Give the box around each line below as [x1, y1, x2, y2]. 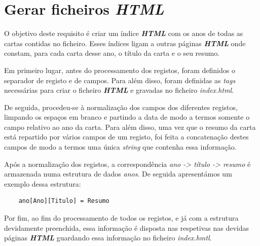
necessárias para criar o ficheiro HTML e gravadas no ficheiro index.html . [4, 85, 234, 95]
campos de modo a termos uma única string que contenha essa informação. [4, 142, 237, 152]
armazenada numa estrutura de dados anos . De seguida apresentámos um [4, 168, 232, 179]
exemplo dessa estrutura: [4, 178, 81, 189]
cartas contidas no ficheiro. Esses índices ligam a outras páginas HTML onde [4, 38, 246, 48]
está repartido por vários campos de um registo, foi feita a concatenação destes [4, 131, 249, 142]
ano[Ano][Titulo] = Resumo [18, 197, 109, 205]
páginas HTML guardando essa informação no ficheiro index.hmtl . [4, 232, 212, 243]
